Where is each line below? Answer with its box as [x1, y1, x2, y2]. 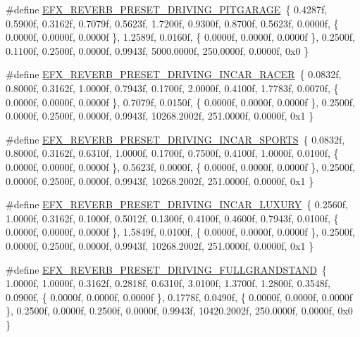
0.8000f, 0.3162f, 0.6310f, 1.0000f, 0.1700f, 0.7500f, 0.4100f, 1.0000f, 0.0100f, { [6, 146, 339, 160]
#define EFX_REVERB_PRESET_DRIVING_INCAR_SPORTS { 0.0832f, [6, 132, 345, 146]
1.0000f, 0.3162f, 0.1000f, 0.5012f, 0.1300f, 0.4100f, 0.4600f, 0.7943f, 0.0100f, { [6, 210, 339, 225]
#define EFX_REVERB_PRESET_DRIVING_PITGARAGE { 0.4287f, [6, 2, 328, 16]
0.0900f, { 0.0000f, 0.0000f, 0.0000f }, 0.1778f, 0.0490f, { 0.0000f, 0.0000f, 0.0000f [6, 289, 352, 304]
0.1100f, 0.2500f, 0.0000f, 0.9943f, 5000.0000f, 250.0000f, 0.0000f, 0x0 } [6, 43, 309, 58]
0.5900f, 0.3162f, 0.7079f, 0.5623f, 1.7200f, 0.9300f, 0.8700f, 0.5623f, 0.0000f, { [6, 15, 339, 30]
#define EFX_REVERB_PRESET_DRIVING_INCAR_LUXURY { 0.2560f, [6, 197, 348, 212]
